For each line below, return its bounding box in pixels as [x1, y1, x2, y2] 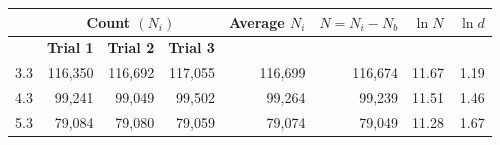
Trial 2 [107, 37, 155, 58]
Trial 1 [46, 37, 94, 58]
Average [228, 11, 285, 32]
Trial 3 [168, 37, 215, 58]
